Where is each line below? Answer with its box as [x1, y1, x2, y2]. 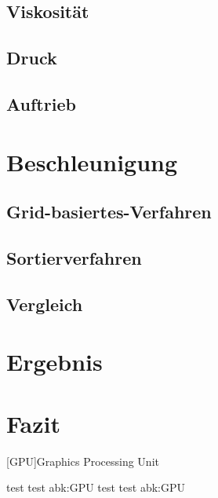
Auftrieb [6, 91, 76, 115]
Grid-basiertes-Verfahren [6, 200, 212, 224]
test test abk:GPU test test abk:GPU [6, 479, 185, 496]
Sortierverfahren [6, 245, 142, 269]
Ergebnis [6, 346, 103, 378]
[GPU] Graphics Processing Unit [6, 452, 159, 469]
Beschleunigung [6, 145, 178, 178]
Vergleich [6, 291, 83, 316]
